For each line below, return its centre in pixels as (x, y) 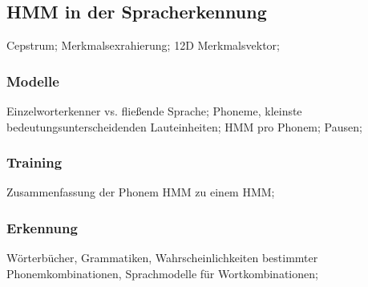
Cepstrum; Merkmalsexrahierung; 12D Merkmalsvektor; (143, 45)
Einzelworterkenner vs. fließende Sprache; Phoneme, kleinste (154, 111)
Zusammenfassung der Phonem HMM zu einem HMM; (141, 192)
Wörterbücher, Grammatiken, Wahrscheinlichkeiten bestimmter (162, 258)
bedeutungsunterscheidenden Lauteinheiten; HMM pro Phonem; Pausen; (184, 126)
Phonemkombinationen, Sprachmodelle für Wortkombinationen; (162, 273)
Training (34, 162)
